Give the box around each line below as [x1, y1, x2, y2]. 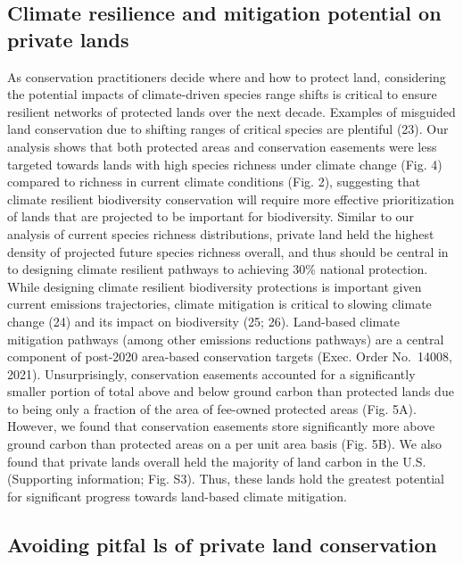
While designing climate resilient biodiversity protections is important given [7, 277, 422, 295]
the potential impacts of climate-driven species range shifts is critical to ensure [7, 85, 437, 103]
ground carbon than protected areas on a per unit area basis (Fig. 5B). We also [7, 435, 442, 453]
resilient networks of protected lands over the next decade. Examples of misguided [7, 102, 456, 120]
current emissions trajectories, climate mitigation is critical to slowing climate [7, 294, 432, 313]
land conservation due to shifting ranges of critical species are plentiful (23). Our [7, 120, 449, 138]
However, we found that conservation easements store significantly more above [7, 417, 435, 435]
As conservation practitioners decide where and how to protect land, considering [7, 67, 446, 86]
